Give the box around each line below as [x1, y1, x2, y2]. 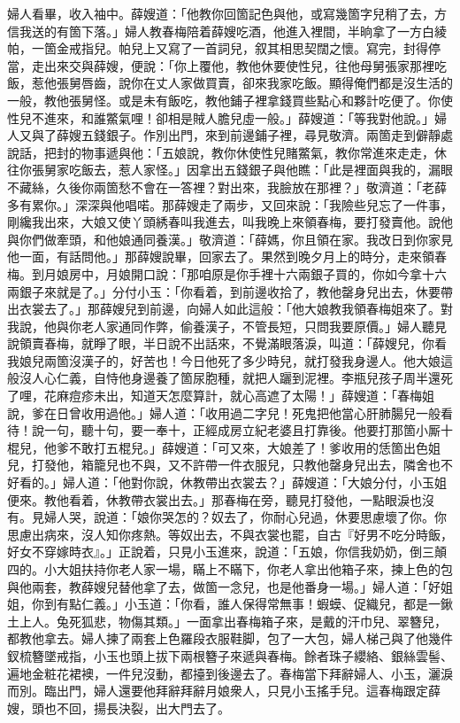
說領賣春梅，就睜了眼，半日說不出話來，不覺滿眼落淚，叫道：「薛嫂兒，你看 [7, 334, 447, 353]
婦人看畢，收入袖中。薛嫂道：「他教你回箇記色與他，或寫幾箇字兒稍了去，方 [7, 4, 447, 22]
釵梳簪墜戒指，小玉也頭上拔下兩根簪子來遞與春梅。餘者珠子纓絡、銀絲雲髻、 [7, 646, 453, 665]
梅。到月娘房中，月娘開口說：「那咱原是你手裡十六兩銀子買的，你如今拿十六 [7, 264, 447, 283]
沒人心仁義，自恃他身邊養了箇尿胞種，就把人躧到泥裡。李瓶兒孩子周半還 [19, 369, 441, 387]
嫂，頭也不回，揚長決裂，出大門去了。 [7, 698, 230, 717]
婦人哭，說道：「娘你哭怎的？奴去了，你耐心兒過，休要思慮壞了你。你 [43, 508, 447, 526]
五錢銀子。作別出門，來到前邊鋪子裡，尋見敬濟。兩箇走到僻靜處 [80, 126, 453, 144]
